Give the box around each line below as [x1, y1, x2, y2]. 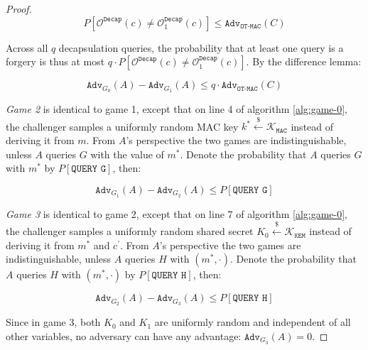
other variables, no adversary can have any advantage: [6, 328, 242, 343]
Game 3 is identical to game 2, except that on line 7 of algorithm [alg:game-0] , [6, 206, 347, 221]
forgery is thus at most [6, 54, 105, 69]
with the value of [90, 146, 164, 161]
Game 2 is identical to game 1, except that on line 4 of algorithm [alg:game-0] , [6, 102, 347, 116]
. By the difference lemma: [246, 54, 362, 69]
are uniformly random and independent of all [154, 315, 351, 329]
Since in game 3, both [6, 315, 101, 329]
